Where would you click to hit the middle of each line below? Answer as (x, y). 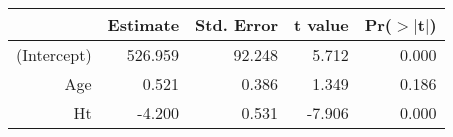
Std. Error (236, 24)
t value (321, 24)
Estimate (143, 24)
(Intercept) (54, 54)
